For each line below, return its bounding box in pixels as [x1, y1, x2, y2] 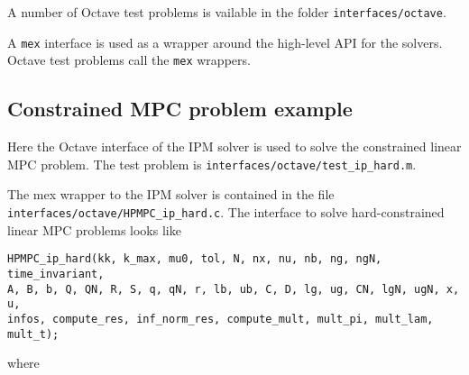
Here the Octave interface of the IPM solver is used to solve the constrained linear [7, 137, 462, 156]
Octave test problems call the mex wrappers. [7, 50, 251, 69]
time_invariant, [7, 267, 105, 280]
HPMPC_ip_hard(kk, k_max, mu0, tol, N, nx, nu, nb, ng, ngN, [7, 252, 382, 266]
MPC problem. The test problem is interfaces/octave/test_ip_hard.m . [7, 154, 417, 173]
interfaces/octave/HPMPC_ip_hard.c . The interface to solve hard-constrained [7, 203, 445, 222]
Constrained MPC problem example [7, 95, 353, 123]
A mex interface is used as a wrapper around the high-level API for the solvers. [7, 32, 443, 51]
